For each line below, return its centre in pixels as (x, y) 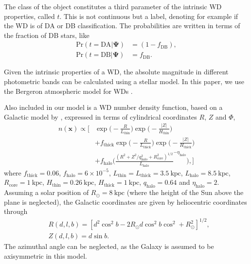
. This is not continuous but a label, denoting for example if (149, 16)
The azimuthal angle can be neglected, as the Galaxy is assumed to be (109, 246)
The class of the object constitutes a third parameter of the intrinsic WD (113, 6)
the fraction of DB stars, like (47, 35)
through (16, 211)
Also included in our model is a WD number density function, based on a (113, 107)
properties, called (29, 16)
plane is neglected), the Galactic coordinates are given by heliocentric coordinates (125, 202)
